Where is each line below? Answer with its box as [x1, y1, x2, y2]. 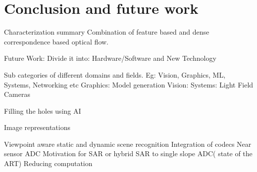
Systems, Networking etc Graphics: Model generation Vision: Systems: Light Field [4, 79, 254, 89]
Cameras [4, 89, 30, 99]
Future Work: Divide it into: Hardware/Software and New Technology [4, 53, 216, 63]
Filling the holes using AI [4, 105, 81, 116]
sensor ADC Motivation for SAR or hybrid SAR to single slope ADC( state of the [4, 148, 253, 159]
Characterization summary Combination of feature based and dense [4, 27, 209, 37]
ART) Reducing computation [4, 158, 93, 169]
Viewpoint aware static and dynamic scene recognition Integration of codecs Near [4, 138, 252, 149]
